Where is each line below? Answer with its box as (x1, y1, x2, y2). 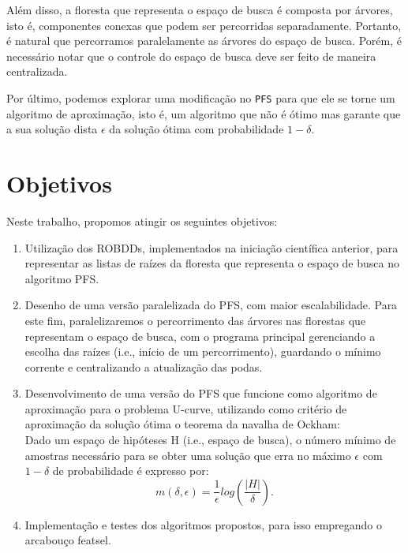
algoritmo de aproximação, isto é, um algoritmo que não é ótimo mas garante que (6, 105, 401, 121)
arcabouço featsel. (24, 532, 111, 548)
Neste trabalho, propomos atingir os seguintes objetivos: (6, 212, 278, 229)
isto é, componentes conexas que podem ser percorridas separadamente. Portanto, (6, 17, 402, 33)
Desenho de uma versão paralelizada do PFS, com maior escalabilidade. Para (24, 297, 398, 313)
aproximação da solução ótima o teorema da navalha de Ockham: (24, 416, 340, 432)
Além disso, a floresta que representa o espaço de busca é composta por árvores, (6, 2, 393, 17)
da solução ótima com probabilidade (109, 121, 284, 137)
